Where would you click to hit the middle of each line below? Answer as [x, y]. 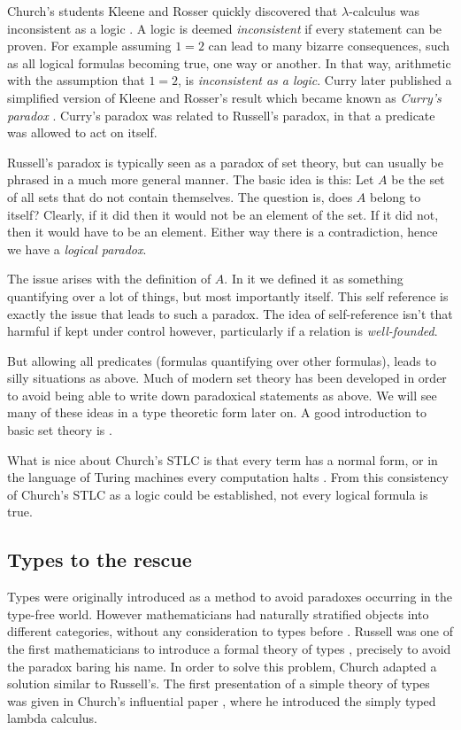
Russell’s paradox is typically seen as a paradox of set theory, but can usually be [225, 162]
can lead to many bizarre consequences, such [329, 46]
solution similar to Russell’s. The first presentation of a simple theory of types [219, 683]
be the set [418, 179]
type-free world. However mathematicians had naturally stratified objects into [218, 614]
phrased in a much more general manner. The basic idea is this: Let [191, 179]
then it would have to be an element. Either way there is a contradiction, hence [223, 232]
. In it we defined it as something [314, 279]
